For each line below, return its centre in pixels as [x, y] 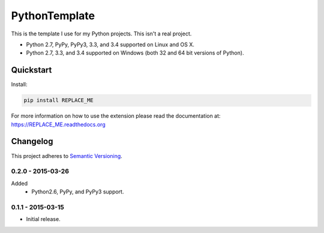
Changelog [32, 141]
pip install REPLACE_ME [59, 100]
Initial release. [43, 219]
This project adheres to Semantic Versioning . [67, 156]
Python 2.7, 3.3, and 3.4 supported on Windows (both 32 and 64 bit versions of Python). [135, 53]
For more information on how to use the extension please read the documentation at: [116, 116]
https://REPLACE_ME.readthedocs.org [58, 124]
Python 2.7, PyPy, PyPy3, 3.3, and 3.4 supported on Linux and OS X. [110, 44]
